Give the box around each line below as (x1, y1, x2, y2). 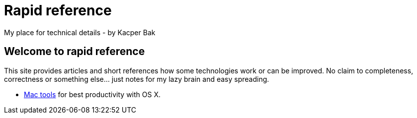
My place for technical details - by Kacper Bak (4, 28, 156, 37)
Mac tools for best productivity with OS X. (24, 90, 161, 99)
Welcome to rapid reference (4, 45, 145, 58)
